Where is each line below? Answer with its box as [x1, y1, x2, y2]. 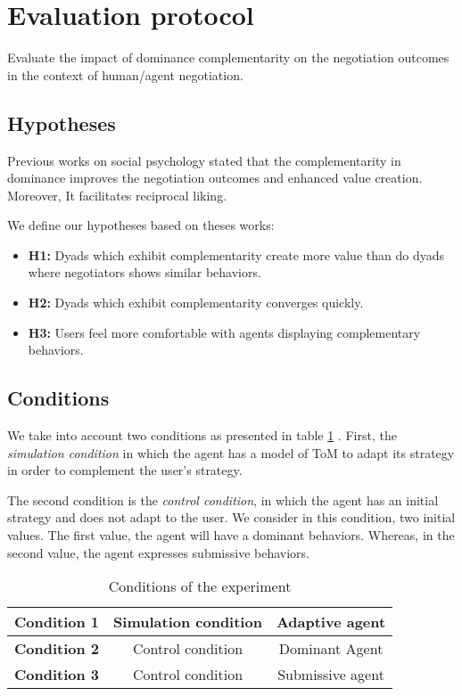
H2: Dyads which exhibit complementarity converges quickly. [28, 293, 364, 312]
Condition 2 [14, 638, 100, 659]
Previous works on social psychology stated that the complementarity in [7, 151, 401, 169]
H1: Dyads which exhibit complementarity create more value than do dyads [28, 245, 444, 264]
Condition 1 [14, 611, 100, 633]
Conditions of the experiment [108, 576, 292, 597]
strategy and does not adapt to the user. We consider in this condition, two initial [7, 508, 456, 527]
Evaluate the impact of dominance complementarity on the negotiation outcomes [7, 48, 450, 67]
